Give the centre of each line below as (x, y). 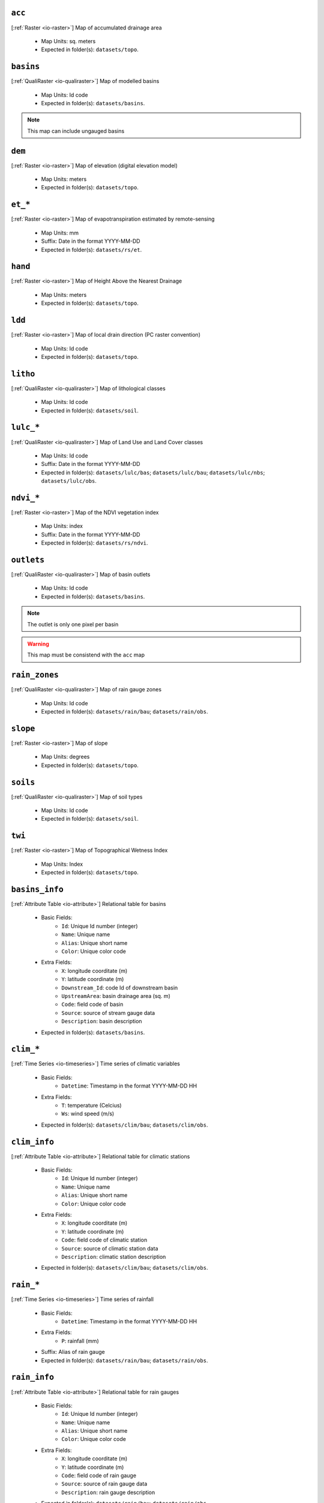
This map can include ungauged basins (76, 131)
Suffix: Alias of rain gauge (73, 1352)
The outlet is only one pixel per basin (73, 624)
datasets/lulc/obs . (69, 481)
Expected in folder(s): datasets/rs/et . (91, 249)
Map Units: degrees (65, 757)
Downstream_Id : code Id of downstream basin (120, 987)
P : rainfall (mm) (80, 1341)
